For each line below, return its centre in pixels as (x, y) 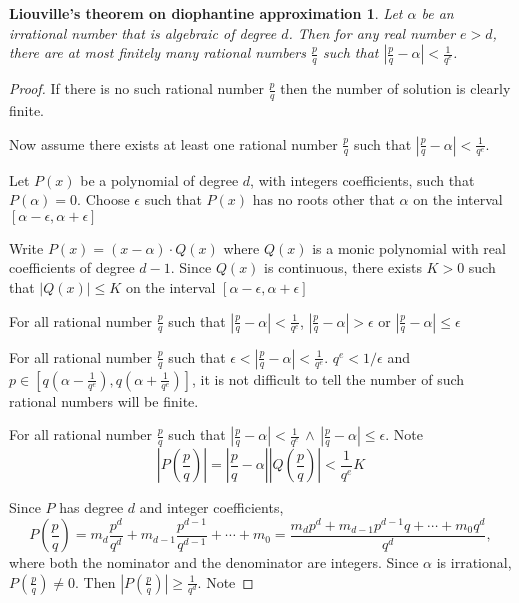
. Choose (103, 199)
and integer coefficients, (211, 507)
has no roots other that (323, 199)
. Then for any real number (372, 32)
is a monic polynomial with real (409, 247)
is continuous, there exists (343, 267)
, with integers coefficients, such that (362, 179)
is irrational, (474, 562)
